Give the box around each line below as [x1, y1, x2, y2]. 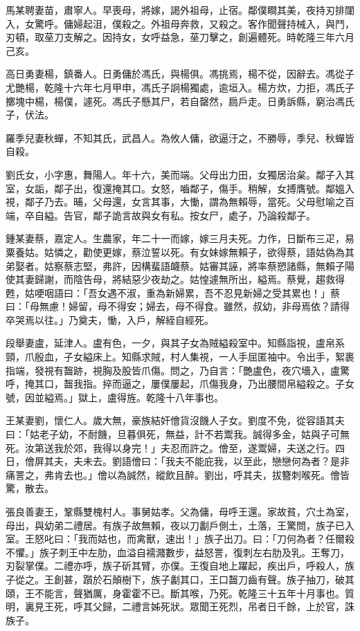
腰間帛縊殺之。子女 [267, 376, 354, 391]
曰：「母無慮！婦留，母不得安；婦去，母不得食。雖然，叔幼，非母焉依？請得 [6, 299, 350, 313]
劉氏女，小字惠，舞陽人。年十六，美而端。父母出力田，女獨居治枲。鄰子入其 [6, 167, 354, 181]
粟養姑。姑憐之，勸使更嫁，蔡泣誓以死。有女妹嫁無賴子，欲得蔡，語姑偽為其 [6, 244, 354, 259]
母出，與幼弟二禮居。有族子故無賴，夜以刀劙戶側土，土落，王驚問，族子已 [6, 518, 345, 532]
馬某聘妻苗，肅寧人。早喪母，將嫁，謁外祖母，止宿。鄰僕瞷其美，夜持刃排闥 [6, 3, 354, 17]
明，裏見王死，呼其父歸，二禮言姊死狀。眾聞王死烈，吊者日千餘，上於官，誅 [6, 599, 354, 614]
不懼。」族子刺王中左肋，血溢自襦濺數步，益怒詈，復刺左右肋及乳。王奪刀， [6, 545, 350, 559]
